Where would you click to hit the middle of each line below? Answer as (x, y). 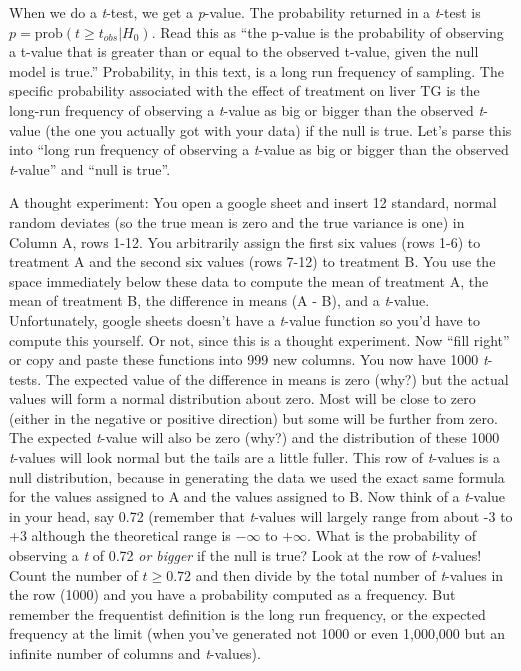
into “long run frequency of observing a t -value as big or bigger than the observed (259, 149)
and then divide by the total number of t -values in (349, 574)
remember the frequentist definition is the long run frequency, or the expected (247, 613)
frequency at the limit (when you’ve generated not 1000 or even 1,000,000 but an (257, 633)
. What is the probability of (392, 535)
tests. (25, 378)
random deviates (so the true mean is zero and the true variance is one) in (237, 221)
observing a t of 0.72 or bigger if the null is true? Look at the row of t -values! (245, 555)
